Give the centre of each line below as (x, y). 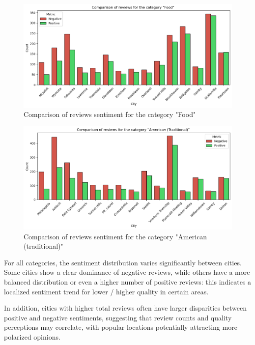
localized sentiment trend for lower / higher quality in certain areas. (106, 291)
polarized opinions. (32, 336)
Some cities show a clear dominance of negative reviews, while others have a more (127, 272)
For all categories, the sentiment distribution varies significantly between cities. (123, 262)
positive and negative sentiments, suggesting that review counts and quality (118, 317)
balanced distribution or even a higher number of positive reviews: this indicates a (128, 281)
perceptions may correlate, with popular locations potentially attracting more (121, 327)
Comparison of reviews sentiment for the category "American (115, 236)
